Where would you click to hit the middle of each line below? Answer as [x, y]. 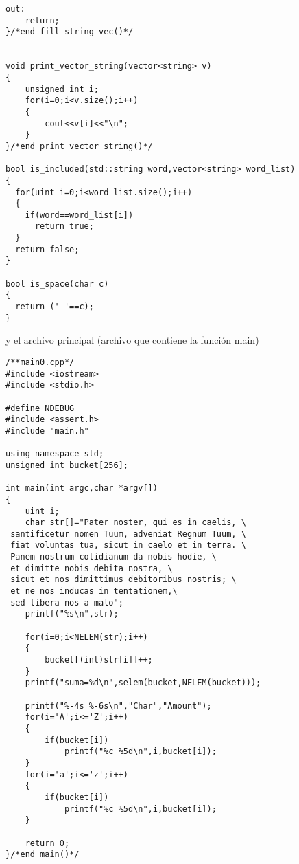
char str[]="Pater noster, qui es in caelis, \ [135, 523]
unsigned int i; [62, 89]
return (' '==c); [55, 307]
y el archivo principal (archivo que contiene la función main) [132, 340]
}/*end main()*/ [43, 855]
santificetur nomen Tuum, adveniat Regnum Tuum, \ [128, 534]
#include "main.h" [47, 431]
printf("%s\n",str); [72, 614]
